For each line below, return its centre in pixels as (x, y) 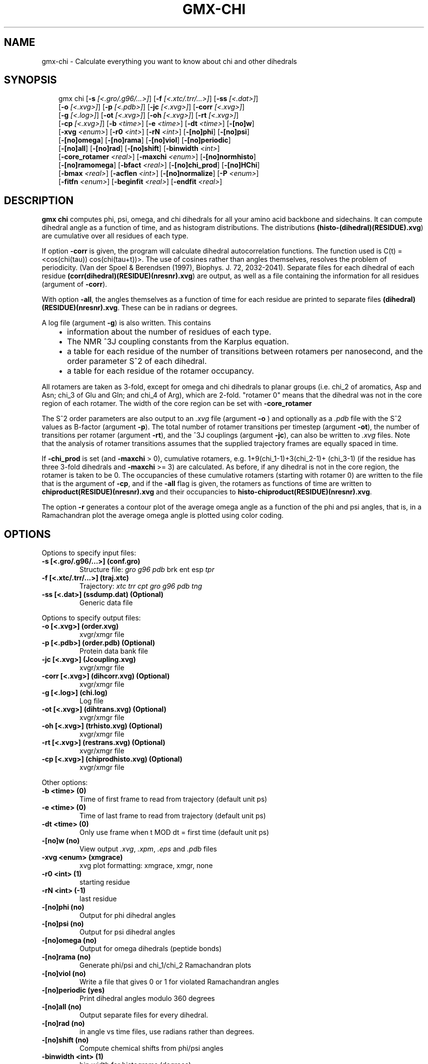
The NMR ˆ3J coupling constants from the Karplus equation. (178, 342)
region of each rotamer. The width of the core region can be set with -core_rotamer (177, 404)
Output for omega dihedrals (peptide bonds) (150, 949)
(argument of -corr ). (75, 284)
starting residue (105, 882)
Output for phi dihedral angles (128, 915)
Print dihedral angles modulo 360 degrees (147, 999)
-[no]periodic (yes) (73, 990)
